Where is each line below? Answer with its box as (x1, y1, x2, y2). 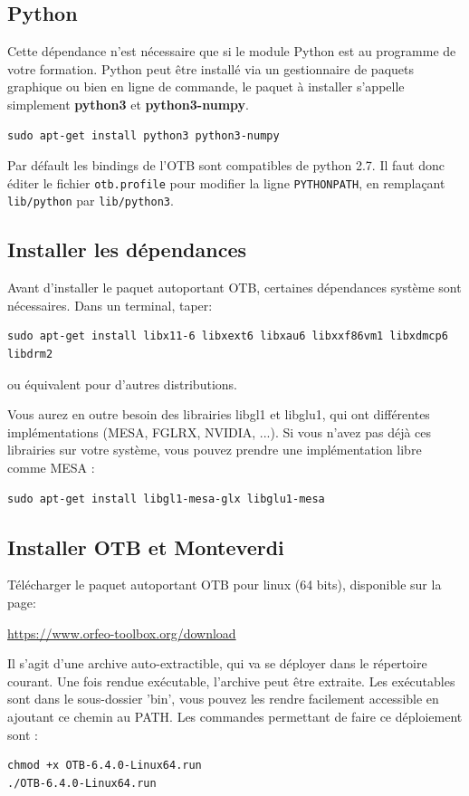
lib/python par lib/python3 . (7, 191, 174, 210)
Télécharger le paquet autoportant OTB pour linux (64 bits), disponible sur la (7, 575, 442, 594)
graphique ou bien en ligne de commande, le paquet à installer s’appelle (7, 77, 405, 96)
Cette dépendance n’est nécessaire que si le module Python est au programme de (7, 42, 456, 61)
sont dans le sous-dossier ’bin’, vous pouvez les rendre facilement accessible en (7, 689, 439, 708)
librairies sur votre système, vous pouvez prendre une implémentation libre (7, 440, 422, 459)
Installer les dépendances (7, 235, 247, 264)
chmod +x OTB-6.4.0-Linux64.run (7, 759, 202, 772)
